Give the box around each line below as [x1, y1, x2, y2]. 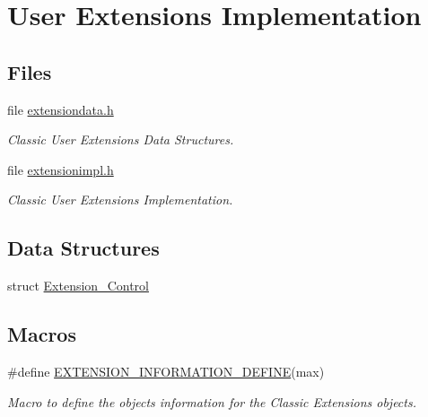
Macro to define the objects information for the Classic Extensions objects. [7, 392, 416, 411]
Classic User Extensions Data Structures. [7, 130, 234, 149]
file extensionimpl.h [7, 160, 114, 178]
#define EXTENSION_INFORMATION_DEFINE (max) [7, 361, 325, 380]
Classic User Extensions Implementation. [7, 190, 233, 209]
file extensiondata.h [7, 100, 114, 118]
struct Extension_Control [7, 276, 149, 295]
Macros [7, 320, 76, 348]
